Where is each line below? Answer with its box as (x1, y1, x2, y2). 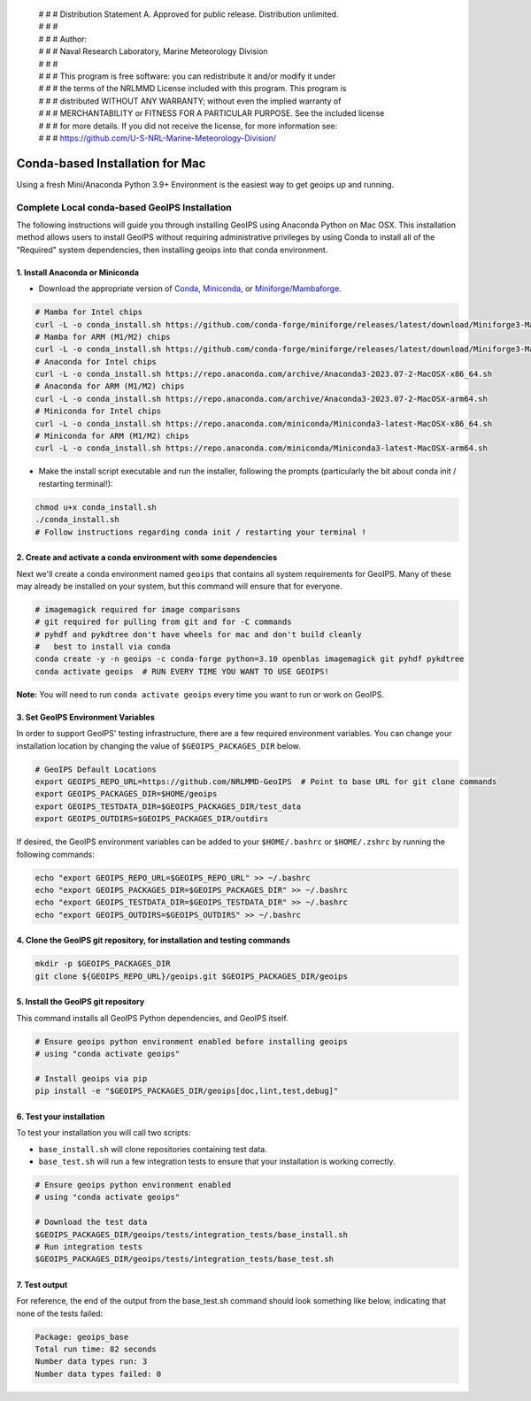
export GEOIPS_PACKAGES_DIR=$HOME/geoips (35, 789, 218, 799)
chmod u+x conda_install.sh (35, 502, 157, 512)
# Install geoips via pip (35, 1074, 148, 1083)
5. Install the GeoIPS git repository (16, 997, 145, 1007)
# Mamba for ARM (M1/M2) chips (35, 332, 172, 342)
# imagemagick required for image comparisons (35, 604, 241, 614)
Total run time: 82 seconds (35, 1344, 157, 1354)
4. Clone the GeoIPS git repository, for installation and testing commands (16, 935, 291, 946)
